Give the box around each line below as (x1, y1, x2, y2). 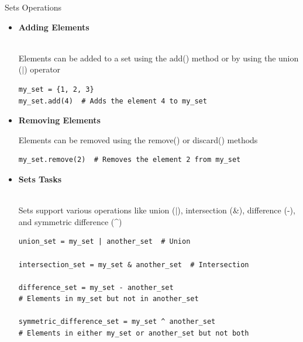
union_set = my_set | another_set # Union (18, 237, 191, 246)
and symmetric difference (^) (18, 215, 122, 227)
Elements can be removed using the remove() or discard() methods (18, 133, 258, 146)
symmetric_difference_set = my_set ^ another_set (18, 317, 216, 326)
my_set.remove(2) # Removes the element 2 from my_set (18, 156, 241, 164)
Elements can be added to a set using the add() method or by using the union (18, 51, 299, 64)
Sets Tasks (18, 172, 61, 185)
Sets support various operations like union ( (18, 204, 175, 216)
